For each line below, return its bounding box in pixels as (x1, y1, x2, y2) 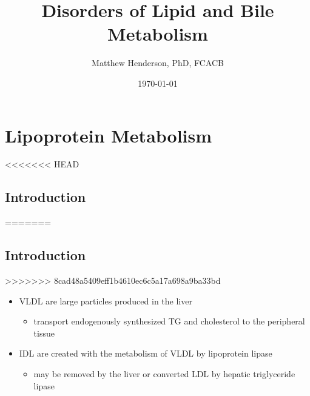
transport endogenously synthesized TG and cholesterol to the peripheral (33, 315, 305, 327)
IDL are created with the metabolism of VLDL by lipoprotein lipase (19, 347, 272, 360)
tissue (33, 326, 55, 339)
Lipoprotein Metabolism (5, 122, 212, 147)
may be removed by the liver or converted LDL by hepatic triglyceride (33, 367, 295, 380)
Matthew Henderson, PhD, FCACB (92, 56, 224, 69)
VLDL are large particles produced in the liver (19, 294, 192, 307)
